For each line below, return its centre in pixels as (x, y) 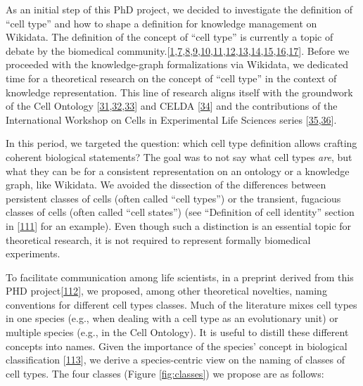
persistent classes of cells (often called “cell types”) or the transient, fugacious (173, 198)
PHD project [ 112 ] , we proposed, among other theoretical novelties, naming (166, 291)
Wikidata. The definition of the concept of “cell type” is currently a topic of (170, 37)
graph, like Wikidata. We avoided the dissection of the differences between (166, 185)
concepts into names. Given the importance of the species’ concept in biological (177, 346)
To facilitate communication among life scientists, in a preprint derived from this (180, 277)
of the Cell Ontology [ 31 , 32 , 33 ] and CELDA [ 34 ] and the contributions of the (172, 106)
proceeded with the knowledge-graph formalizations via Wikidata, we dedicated (177, 64)
